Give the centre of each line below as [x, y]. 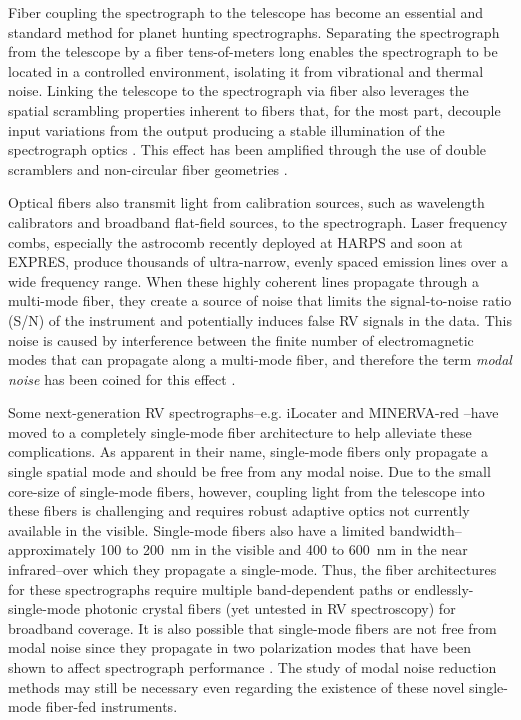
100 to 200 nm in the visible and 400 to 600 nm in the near [284, 549]
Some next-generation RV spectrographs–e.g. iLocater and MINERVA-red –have [253, 412]
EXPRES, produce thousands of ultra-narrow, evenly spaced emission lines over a [258, 261]
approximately [52, 549]
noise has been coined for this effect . [122, 378]
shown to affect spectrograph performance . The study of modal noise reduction [252, 667]
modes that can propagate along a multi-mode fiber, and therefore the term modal [260, 359]
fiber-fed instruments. [111, 706]
